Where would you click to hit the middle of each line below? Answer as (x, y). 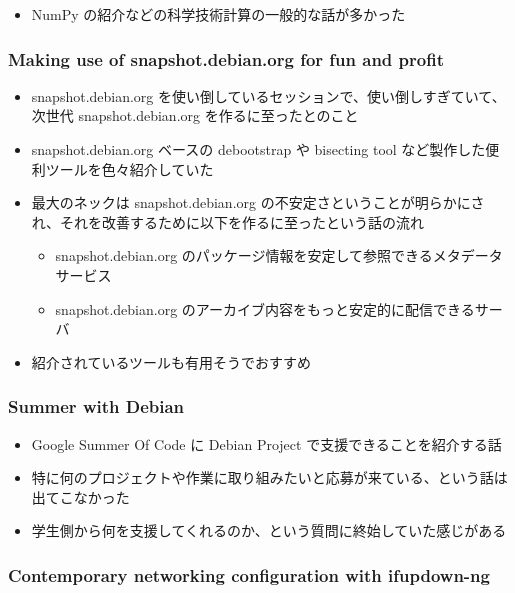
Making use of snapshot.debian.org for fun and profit (226, 58)
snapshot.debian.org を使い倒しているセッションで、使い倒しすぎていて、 (268, 95)
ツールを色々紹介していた (129, 168)
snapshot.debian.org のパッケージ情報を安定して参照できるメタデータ (279, 255)
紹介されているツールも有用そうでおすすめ (171, 361)
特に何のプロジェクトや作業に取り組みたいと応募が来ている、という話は (269, 477)
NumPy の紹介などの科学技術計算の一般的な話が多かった (218, 14)
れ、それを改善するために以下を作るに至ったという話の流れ (227, 221)
